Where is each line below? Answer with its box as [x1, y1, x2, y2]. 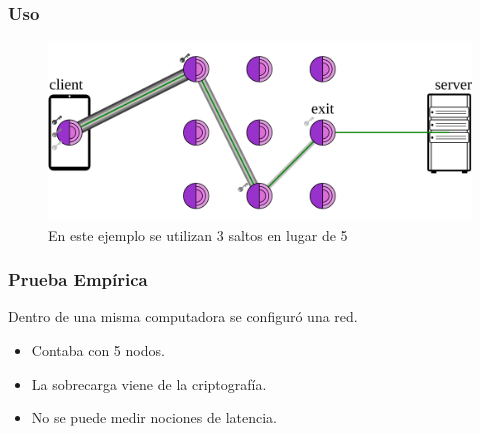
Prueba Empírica [8, 267, 148, 292]
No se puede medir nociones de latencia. [31, 407, 277, 428]
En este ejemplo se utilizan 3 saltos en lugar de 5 [48, 224, 348, 245]
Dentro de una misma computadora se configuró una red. [8, 306, 358, 327]
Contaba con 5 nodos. [31, 339, 165, 360]
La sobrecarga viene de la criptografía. [31, 373, 267, 394]
